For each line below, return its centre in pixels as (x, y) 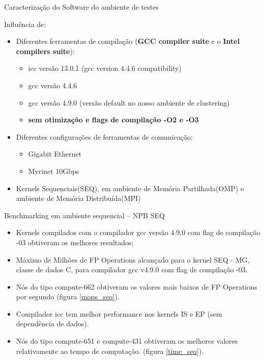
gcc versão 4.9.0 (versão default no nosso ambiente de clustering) (129, 102)
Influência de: (25, 24)
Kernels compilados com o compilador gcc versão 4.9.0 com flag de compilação (138, 232)
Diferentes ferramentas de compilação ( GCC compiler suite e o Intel (128, 41)
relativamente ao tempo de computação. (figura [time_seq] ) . (110, 351)
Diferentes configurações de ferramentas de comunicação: (104, 136)
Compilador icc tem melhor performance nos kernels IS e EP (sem (119, 313)
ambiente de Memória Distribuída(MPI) (78, 198)
